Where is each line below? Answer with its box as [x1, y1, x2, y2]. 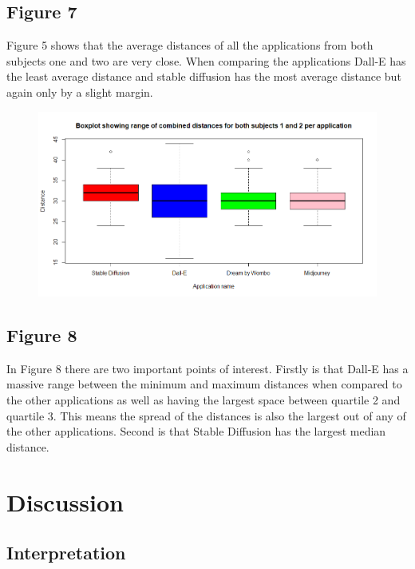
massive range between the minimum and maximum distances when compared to [6, 376, 402, 392]
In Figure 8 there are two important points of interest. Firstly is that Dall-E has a [6, 360, 409, 376]
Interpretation [6, 540, 126, 565]
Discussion [6, 485, 124, 518]
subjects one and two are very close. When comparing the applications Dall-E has [6, 52, 406, 69]
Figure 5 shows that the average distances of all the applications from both [6, 37, 373, 54]
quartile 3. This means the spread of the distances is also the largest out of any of [6, 407, 406, 424]
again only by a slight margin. [6, 83, 153, 100]
